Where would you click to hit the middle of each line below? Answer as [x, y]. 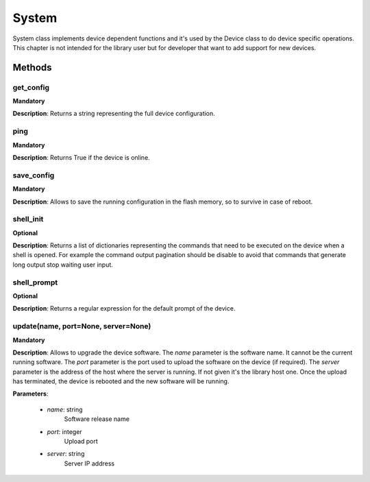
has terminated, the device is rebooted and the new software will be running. [121, 381]
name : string [65, 409]
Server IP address [89, 463]
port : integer [64, 431]
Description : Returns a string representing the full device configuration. [114, 114]
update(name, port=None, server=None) [82, 326]
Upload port [81, 442]
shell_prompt [35, 282]
